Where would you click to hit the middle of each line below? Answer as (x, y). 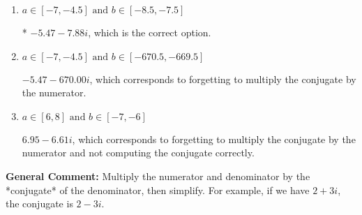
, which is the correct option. (150, 32)
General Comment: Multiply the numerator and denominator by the (158, 176)
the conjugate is (39, 203)
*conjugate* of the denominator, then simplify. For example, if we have (158, 190)
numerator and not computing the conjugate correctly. (138, 153)
